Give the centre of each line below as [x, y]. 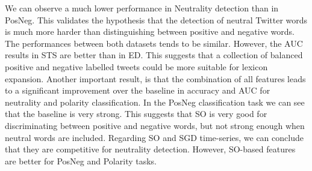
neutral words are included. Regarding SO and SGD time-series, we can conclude [154, 137]
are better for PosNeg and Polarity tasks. [81, 160]
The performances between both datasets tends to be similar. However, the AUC [154, 43]
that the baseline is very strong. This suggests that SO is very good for [136, 114]
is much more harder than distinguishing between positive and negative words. [150, 31]
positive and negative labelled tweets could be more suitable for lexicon [136, 66]
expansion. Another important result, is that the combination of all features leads [155, 78]
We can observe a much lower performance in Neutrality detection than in [142, 8]
